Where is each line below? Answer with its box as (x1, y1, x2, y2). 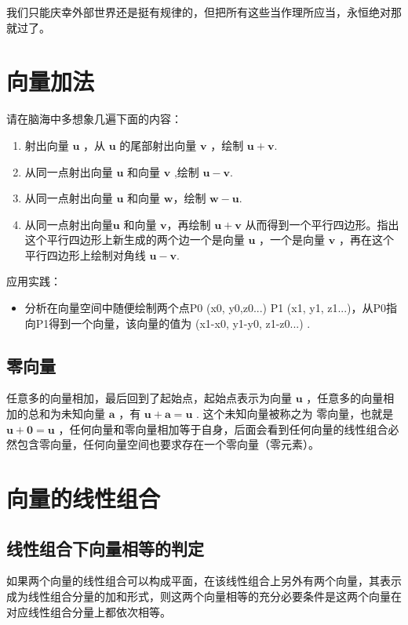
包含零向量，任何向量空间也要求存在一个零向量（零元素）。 (16, 436, 319, 452)
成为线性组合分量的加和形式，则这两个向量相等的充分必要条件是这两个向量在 (6, 588, 402, 604)
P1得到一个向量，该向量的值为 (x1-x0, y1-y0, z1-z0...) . (35, 314, 311, 331)
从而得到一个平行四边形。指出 (245, 216, 399, 232)
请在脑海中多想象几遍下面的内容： (6, 111, 182, 127)
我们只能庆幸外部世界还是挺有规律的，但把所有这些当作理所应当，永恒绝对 (6, 4, 391, 20)
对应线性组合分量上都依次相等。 (6, 603, 171, 620)
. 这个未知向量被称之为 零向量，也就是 (196, 405, 394, 422)
